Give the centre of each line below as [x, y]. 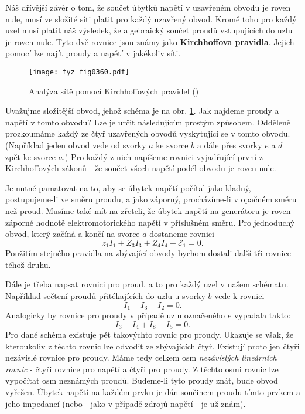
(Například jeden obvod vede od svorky [76, 145]
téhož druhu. [28, 264]
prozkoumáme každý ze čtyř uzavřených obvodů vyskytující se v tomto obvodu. [148, 133]
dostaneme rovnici [182, 234]
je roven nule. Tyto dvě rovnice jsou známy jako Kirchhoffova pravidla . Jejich [150, 41]
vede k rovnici [239, 295]
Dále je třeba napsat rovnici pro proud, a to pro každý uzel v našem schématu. [147, 284]
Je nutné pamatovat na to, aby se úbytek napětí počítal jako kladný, [128, 187]
